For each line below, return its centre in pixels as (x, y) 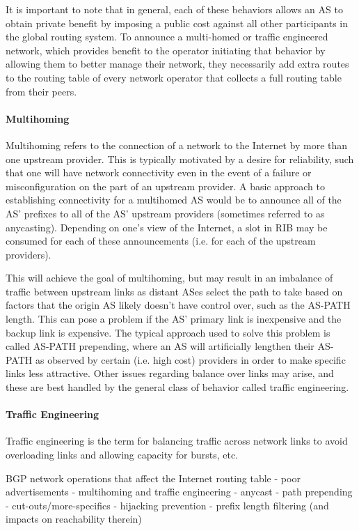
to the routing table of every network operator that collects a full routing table (174, 77)
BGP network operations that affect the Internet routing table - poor (153, 478)
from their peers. (41, 91)
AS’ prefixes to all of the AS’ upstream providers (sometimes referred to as (165, 213)
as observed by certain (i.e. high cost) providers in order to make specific (190, 359)
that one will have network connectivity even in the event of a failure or (159, 172)
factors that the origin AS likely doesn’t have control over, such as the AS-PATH (178, 305)
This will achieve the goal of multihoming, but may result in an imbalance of (169, 278)
